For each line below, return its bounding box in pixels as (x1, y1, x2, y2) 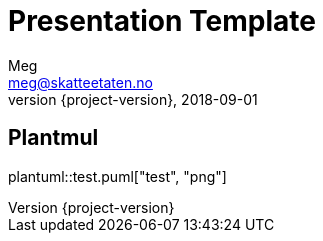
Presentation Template (8, 4, 316, 38)
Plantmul (8, 125, 99, 151)
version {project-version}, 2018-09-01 (8, 90, 258, 108)
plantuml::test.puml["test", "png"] (8, 167, 227, 185)
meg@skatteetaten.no (8, 73, 153, 91)
